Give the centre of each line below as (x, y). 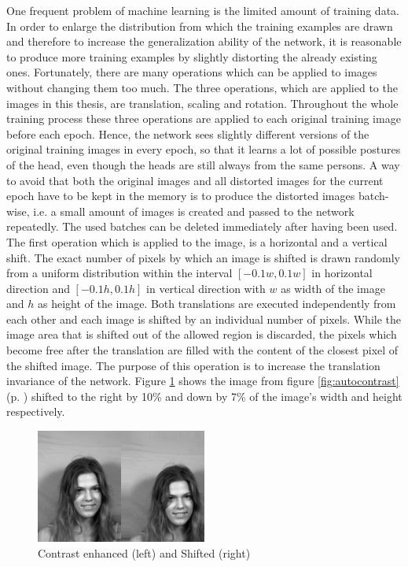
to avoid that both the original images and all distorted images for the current (195, 180)
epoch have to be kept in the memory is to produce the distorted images (181, 196)
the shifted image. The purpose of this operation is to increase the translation (193, 365)
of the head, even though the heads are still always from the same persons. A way (203, 164)
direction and (38, 288)
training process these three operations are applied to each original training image (204, 119)
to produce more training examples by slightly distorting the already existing (192, 56)
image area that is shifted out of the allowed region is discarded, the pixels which (202, 334)
